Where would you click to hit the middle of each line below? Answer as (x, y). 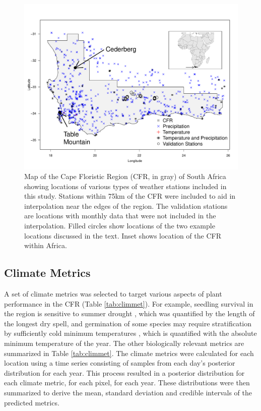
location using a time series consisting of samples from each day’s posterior (120, 363)
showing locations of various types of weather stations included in (125, 186)
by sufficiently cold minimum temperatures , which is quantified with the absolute (130, 333)
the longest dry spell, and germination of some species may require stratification (128, 323)
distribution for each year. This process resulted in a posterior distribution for (124, 372)
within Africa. (46, 245)
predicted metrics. (32, 402)
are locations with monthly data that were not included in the (120, 216)
